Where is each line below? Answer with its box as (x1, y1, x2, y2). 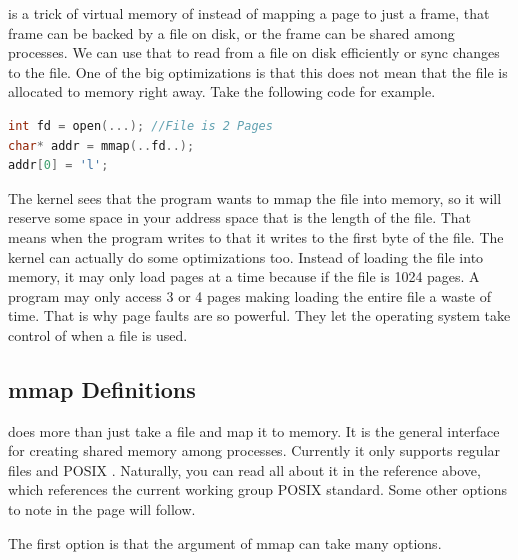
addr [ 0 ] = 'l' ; (8, 158, 109, 173)
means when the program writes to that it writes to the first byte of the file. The (8, 226, 504, 247)
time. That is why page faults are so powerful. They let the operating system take (8, 305, 511, 326)
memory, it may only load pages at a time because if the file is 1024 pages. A (8, 266, 480, 287)
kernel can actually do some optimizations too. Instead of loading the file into (8, 246, 484, 267)
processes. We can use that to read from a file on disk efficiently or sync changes (8, 42, 500, 63)
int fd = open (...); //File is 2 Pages (8, 118, 273, 133)
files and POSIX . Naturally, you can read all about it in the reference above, (8, 459, 481, 480)
